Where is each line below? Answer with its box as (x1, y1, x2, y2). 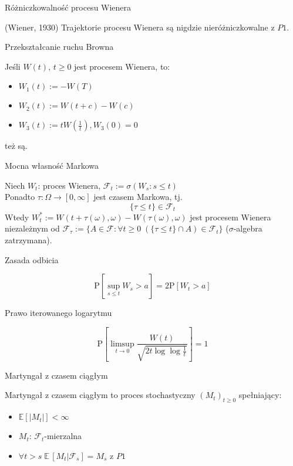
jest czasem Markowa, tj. (93, 191, 183, 203)
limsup (110, 339, 134, 348)
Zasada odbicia (5, 253, 59, 266)
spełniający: (238, 389, 282, 401)
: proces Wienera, (38, 179, 101, 191)
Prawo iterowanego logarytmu (5, 307, 112, 319)
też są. (5, 140, 28, 152)
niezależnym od (5, 222, 60, 234)
